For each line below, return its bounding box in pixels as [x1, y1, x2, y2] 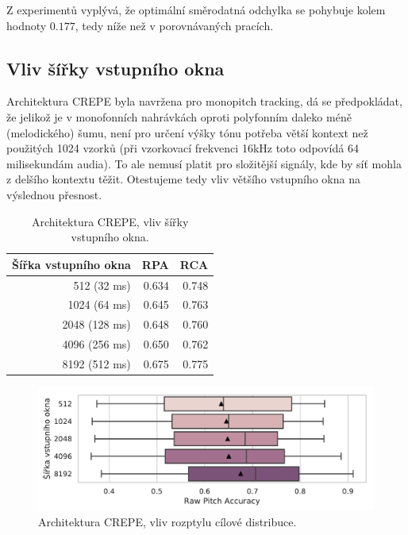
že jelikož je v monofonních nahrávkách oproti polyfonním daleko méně [6, 108, 352, 125]
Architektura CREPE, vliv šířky [31, 213, 189, 229]
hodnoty [6, 17, 47, 33]
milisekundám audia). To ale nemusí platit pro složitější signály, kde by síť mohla [6, 155, 402, 171]
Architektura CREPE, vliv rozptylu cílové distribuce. [38, 513, 297, 529]
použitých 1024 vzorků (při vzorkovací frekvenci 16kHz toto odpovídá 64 [6, 140, 359, 156]
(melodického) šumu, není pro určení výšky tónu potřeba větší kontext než [6, 124, 368, 140]
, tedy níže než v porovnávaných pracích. [75, 17, 274, 33]
